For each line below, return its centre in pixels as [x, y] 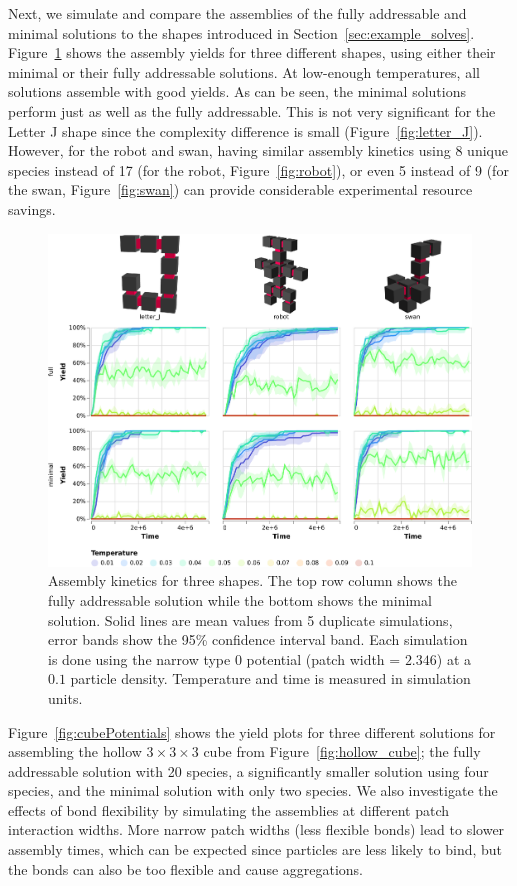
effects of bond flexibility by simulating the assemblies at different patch [229, 809]
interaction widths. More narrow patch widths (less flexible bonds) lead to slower [256, 829]
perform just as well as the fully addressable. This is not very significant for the [252, 110]
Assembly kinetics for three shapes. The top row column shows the [252, 580]
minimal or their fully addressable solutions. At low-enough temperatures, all [244, 71]
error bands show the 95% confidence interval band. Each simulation [258, 639]
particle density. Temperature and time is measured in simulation [270, 678]
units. [65, 697]
